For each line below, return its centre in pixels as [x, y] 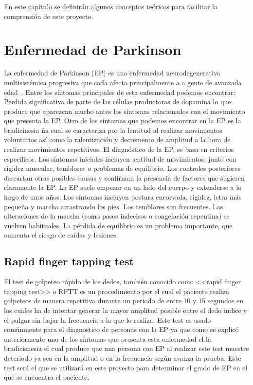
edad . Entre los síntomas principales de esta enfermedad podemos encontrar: [120, 92]
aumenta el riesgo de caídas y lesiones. [61, 235]
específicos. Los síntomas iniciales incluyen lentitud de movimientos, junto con [120, 158]
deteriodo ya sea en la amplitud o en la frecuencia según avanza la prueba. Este [123, 357]
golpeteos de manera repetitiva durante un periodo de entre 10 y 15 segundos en [124, 301]
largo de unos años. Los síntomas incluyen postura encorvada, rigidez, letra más [123, 197]
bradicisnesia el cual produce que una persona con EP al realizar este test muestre [126, 348]
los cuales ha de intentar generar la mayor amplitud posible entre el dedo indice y [126, 310]
